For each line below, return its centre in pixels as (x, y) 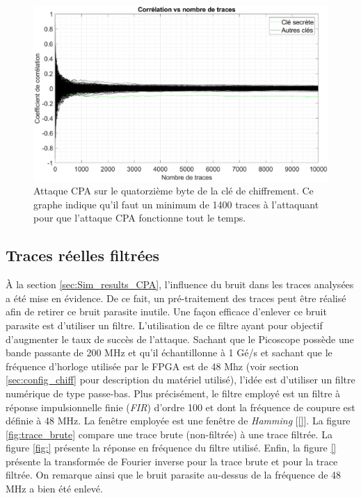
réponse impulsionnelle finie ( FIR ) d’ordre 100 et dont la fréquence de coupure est (180, 407)
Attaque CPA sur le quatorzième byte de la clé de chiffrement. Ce (174, 191)
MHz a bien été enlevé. (54, 489)
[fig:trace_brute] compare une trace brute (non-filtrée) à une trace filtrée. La (169, 434)
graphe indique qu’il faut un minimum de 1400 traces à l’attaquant (176, 204)
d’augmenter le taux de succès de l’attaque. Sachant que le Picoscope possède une (180, 339)
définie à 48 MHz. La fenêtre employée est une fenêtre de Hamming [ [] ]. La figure (178, 421)
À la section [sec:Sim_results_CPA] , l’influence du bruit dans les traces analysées (180, 284)
